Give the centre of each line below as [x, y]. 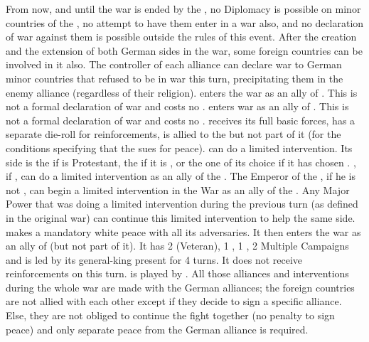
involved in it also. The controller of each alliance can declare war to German [174, 64]
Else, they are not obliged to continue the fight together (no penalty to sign [170, 315]
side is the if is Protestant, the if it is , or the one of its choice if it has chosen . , [181, 162]
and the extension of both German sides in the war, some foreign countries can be [184, 50]
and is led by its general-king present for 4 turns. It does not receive [154, 259]
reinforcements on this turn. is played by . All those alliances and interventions [177, 273]
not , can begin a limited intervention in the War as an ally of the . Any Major [178, 189]
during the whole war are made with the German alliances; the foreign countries [180, 287]
